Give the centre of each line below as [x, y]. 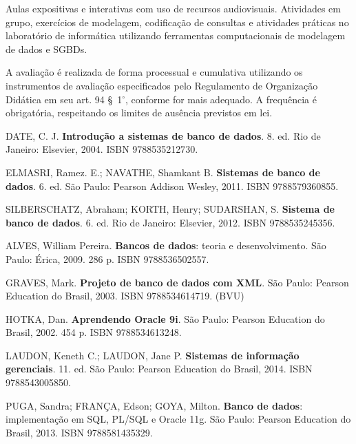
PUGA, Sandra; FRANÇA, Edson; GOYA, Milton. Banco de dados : [154, 405]
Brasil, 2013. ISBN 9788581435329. [79, 432]
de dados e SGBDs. [46, 49]
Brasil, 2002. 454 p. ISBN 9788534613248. [94, 332]
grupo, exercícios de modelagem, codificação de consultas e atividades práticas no [177, 22]
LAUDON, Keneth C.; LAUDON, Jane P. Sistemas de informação [153, 355]
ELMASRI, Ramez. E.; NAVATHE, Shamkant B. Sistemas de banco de [163, 172]
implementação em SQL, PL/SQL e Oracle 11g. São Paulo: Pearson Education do [178, 419]
